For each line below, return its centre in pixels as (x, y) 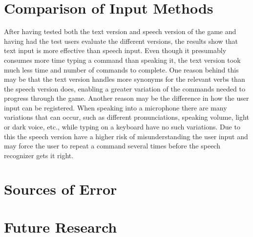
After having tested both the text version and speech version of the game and (120, 31)
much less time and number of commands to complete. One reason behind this (121, 69)
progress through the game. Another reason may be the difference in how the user (126, 98)
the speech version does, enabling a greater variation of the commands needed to (125, 88)
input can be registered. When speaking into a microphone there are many (116, 107)
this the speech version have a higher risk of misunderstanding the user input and (126, 136)
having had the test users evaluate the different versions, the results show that (121, 41)
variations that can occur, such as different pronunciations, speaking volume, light (126, 117)
